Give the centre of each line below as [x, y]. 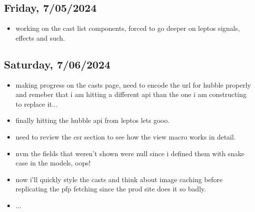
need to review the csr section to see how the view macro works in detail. [126, 136]
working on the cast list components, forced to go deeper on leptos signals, [128, 28]
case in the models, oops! [53, 163]
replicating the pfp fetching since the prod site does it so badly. [111, 189]
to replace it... [37, 104]
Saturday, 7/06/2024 [57, 64]
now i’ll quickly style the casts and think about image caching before [119, 179]
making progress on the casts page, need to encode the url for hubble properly [133, 84]
